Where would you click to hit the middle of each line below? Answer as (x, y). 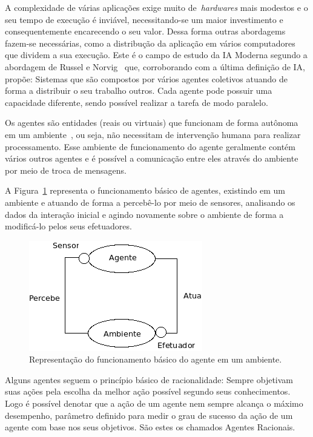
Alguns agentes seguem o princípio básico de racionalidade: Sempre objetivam (149, 379)
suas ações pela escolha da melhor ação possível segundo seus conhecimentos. (148, 391)
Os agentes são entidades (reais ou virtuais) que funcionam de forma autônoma (152, 123)
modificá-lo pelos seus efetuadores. (68, 226)
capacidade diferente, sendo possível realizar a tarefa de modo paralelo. (137, 102)
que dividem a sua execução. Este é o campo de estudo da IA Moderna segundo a (156, 55)
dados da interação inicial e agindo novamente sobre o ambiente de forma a (144, 214)
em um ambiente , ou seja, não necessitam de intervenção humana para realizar (153, 134)
